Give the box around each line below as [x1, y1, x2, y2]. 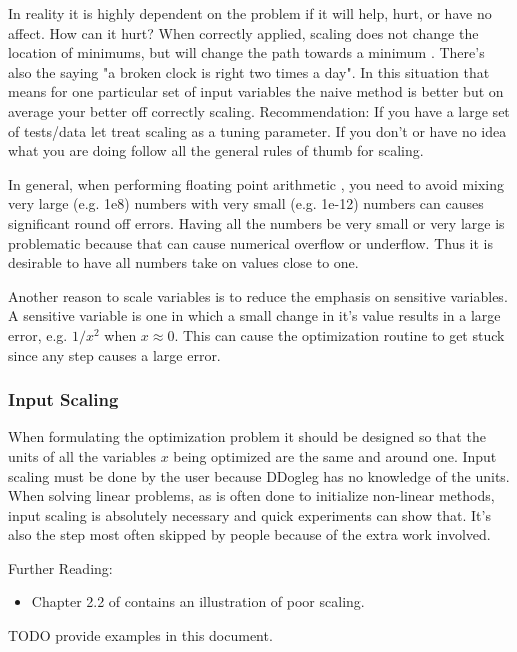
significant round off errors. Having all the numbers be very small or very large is [8, 212, 505, 233]
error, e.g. [8, 324, 68, 345]
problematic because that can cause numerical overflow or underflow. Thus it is [8, 232, 494, 253]
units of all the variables [8, 445, 156, 466]
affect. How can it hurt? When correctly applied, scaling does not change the [8, 22, 479, 43]
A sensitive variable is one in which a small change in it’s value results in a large [8, 305, 501, 326]
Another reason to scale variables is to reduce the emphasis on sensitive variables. [8, 285, 508, 306]
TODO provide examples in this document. [8, 625, 273, 646]
